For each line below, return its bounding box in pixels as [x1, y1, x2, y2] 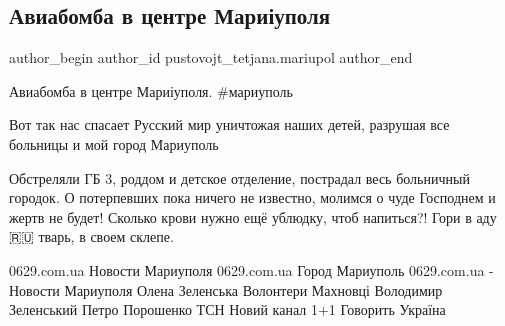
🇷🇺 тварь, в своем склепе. [9, 226, 174, 247]
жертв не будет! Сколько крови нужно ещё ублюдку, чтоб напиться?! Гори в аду [9, 206, 497, 227]
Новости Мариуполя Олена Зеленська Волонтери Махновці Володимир [9, 279, 443, 300]
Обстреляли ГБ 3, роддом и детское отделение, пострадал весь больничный [9, 167, 470, 188]
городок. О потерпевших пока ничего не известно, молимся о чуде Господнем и [9, 187, 496, 208]
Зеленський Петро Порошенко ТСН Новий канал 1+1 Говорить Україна [9, 299, 446, 320]
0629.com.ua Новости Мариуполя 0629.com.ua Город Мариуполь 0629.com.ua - [9, 259, 494, 280]
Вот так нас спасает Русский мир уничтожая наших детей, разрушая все [9, 114, 450, 135]
